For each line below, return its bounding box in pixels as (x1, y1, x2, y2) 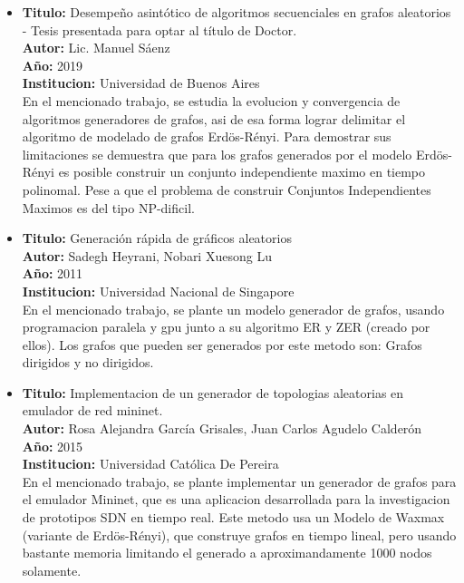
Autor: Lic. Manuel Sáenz (22, 38, 170, 57)
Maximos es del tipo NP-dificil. (22, 198, 195, 217)
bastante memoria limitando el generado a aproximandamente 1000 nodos (22, 543, 432, 562)
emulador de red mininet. (22, 401, 163, 420)
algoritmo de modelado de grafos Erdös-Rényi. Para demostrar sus (22, 127, 391, 146)
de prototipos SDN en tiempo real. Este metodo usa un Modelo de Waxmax (22, 508, 445, 527)
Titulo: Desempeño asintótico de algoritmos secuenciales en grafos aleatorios (22, 3, 451, 21)
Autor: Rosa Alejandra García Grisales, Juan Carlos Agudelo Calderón (22, 419, 422, 438)
